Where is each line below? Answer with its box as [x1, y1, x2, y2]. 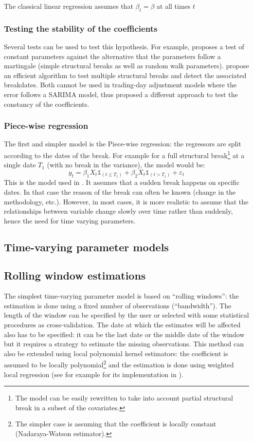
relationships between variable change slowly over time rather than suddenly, [4, 206, 233, 216]
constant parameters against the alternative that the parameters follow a [4, 51, 221, 61]
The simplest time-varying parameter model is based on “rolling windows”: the [4, 291, 239, 301]
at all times [157, 1, 191, 11]
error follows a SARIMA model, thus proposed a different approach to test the [4, 89, 238, 99]
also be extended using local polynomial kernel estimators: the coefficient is [4, 348, 228, 358]
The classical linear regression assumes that [4, 1, 133, 11]
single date [4, 160, 36, 170]
